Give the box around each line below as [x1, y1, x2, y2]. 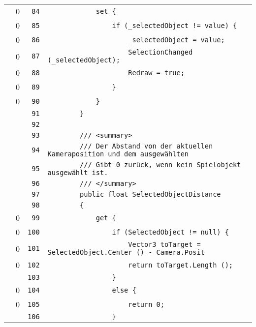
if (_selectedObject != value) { [112, 21, 237, 30]
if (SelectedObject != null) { [112, 228, 229, 236]
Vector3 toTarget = [128, 240, 201, 248]
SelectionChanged [128, 48, 193, 56]
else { [112, 286, 136, 294]
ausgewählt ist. [47, 169, 108, 177]
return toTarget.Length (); [128, 261, 233, 269]
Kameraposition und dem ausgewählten [47, 150, 189, 158]
